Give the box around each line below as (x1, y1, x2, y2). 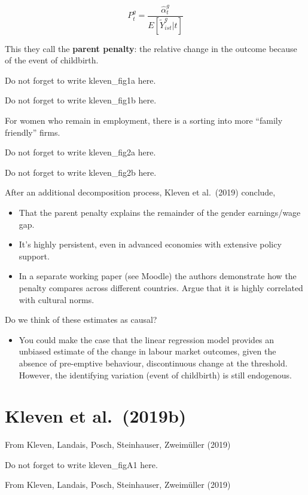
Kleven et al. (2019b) (5, 404, 187, 428)
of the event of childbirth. (5, 54, 99, 66)
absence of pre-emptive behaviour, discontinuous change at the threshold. (19, 356, 288, 369)
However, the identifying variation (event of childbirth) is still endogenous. (19, 368, 292, 381)
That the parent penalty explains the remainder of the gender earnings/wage (19, 206, 301, 218)
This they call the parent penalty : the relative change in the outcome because (5, 42, 297, 54)
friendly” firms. (5, 126, 60, 138)
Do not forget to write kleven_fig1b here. (5, 94, 157, 106)
